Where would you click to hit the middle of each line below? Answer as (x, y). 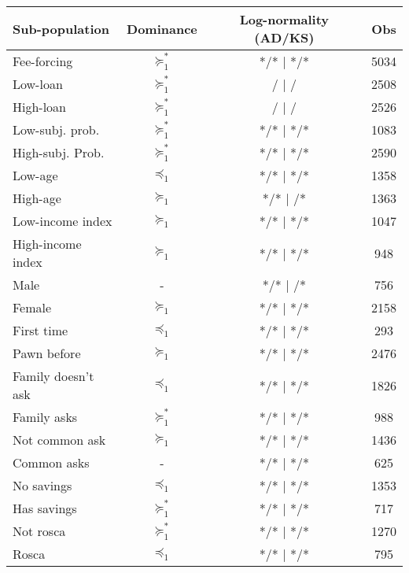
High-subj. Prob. (59, 152)
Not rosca (39, 531)
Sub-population (61, 28)
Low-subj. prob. (56, 129)
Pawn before (47, 353)
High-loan (40, 107)
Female (32, 307)
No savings (42, 485)
